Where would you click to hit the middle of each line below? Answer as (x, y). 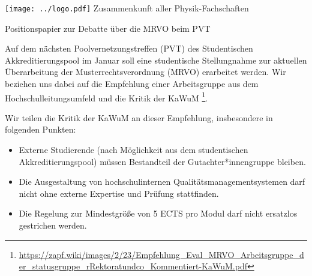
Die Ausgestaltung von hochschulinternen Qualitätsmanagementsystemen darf (162, 181)
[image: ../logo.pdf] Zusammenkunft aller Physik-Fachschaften (127, 8)
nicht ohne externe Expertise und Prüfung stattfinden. (119, 193)
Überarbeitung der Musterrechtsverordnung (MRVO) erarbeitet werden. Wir (145, 72)
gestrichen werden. (53, 225)
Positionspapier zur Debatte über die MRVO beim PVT (108, 28)
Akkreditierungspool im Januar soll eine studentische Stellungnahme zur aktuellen (156, 60)
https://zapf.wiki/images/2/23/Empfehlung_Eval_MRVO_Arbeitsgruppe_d (161, 254)
